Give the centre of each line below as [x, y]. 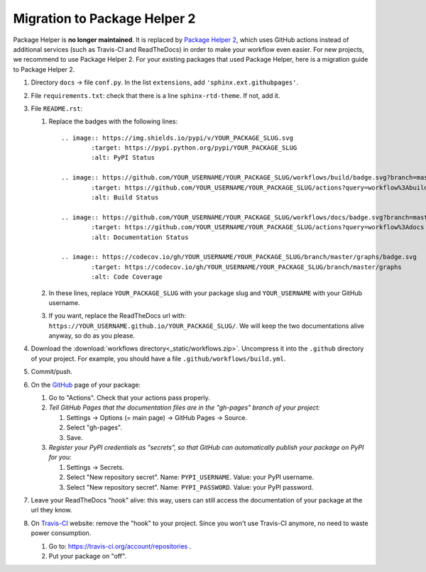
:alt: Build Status [125, 198]
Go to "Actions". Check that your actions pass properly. [130, 398]
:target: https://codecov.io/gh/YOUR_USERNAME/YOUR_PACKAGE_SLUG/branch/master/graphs [247, 267]
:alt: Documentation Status [140, 237]
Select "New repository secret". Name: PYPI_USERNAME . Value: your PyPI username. [190, 477]
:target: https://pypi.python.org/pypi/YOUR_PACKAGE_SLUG [194, 148]
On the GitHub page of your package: [86, 385]
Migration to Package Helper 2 [104, 18]
